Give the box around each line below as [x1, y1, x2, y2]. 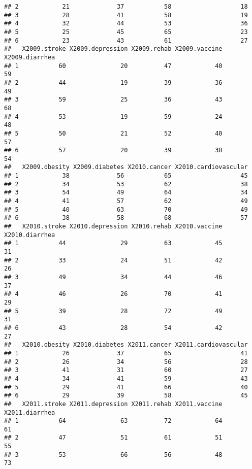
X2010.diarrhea [4, 231, 55, 239]
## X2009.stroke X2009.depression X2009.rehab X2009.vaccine [4, 45, 223, 53]
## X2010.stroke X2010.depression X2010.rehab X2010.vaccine [4, 223, 223, 230]
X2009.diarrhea [4, 53, 55, 61]
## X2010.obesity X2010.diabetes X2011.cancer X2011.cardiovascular [4, 341, 248, 349]
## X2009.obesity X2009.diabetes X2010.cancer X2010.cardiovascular [4, 163, 248, 171]
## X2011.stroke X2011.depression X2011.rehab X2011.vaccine [4, 400, 223, 408]
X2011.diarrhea [4, 409, 55, 416]
